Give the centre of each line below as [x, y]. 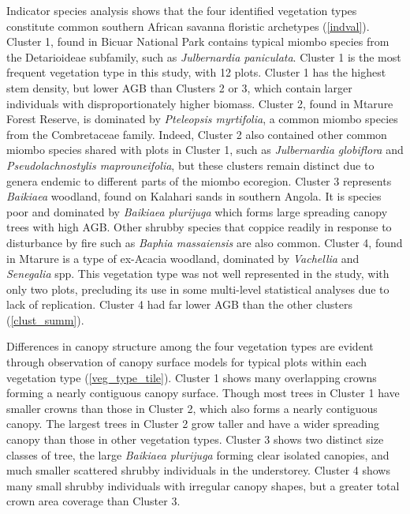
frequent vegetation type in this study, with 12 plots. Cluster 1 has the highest [196, 72]
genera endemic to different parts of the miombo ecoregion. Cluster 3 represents [199, 180]
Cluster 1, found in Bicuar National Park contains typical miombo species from [198, 41]
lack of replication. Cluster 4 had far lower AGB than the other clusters [180, 304]
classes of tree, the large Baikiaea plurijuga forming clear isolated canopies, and [198, 454]
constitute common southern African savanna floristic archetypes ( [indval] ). [188, 26]
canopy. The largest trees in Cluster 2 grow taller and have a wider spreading [193, 424]
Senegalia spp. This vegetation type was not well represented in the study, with [198, 274]
